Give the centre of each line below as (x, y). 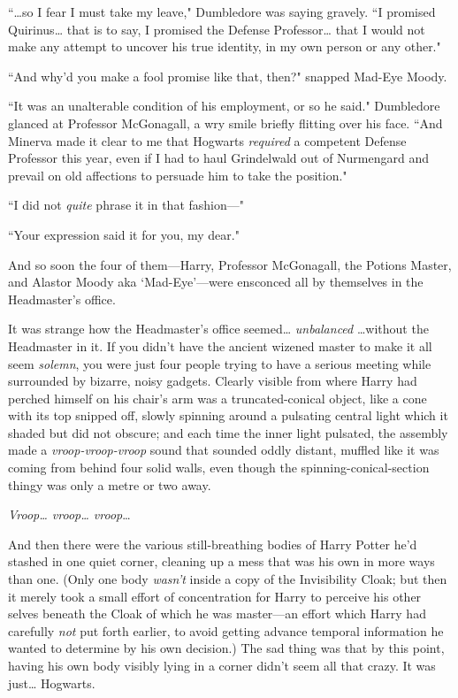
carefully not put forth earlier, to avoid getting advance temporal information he (226, 630)
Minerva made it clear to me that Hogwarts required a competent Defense (207, 140)
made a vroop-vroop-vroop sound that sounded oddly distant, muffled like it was (224, 450)
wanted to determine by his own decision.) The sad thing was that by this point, (226, 648)
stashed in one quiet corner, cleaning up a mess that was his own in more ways (221, 561)
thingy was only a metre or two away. (110, 484)
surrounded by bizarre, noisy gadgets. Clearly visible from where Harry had (213, 381)
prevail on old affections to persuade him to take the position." (178, 175)
